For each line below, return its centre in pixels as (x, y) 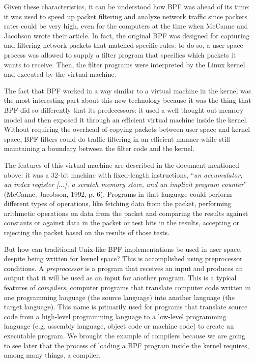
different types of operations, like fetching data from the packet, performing (118, 203)
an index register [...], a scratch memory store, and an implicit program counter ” (126, 184)
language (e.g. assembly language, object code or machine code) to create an (119, 326)
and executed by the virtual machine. (60, 74)
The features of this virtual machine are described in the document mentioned (122, 165)
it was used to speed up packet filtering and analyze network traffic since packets (126, 16)
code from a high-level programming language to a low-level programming (115, 316)
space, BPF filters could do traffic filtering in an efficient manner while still (117, 138)
